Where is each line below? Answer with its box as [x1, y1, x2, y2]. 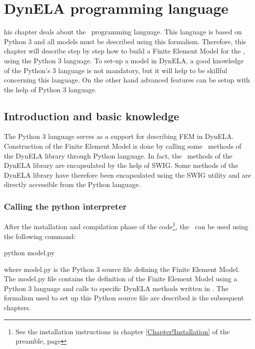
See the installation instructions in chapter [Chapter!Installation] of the [15, 326, 230, 336]
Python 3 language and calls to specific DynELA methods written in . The [4, 283, 229, 293]
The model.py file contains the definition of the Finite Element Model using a [4, 273, 237, 284]
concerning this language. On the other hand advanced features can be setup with [4, 75, 250, 85]
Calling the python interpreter [4, 200, 127, 212]
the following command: [4, 231, 76, 241]
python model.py [4, 247, 55, 258]
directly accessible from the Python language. [4, 179, 141, 189]
